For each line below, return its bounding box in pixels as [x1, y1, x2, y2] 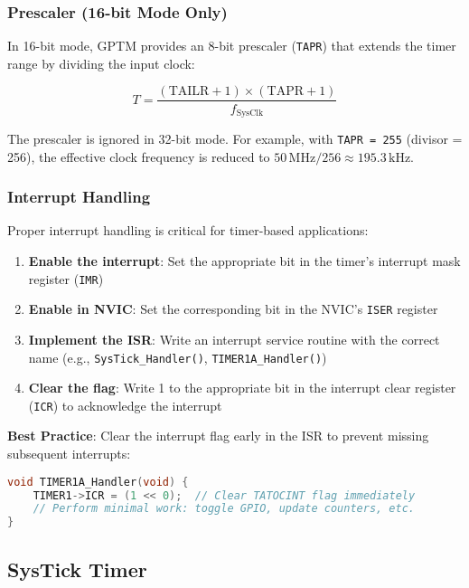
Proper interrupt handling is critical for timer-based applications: [7, 221, 369, 240]
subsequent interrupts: [7, 444, 131, 463]
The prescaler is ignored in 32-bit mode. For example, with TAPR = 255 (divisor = [7, 128, 463, 147]
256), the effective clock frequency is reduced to [7, 147, 270, 166]
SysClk [236, 108, 264, 118]
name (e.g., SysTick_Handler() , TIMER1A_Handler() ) [28, 347, 327, 366]
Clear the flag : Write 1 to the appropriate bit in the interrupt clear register [28, 378, 456, 397]
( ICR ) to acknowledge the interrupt [28, 395, 222, 414]
